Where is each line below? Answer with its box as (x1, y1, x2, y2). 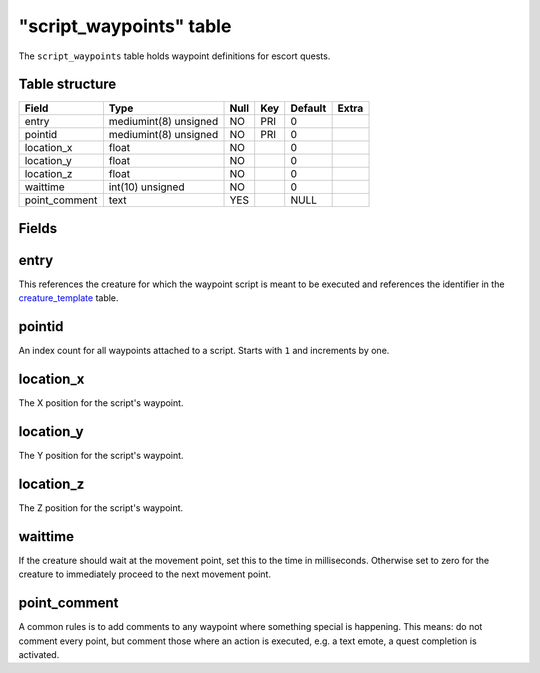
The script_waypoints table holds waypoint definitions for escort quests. (18, 50, 331, 62)
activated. (18, 648, 60, 660)
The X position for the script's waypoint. (18, 397, 184, 409)
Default (290, 101, 327, 115)
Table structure (18, 76, 117, 93)
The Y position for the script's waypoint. (18, 450, 184, 462)
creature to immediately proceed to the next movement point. (18, 568, 272, 580)
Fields (18, 220, 58, 237)
